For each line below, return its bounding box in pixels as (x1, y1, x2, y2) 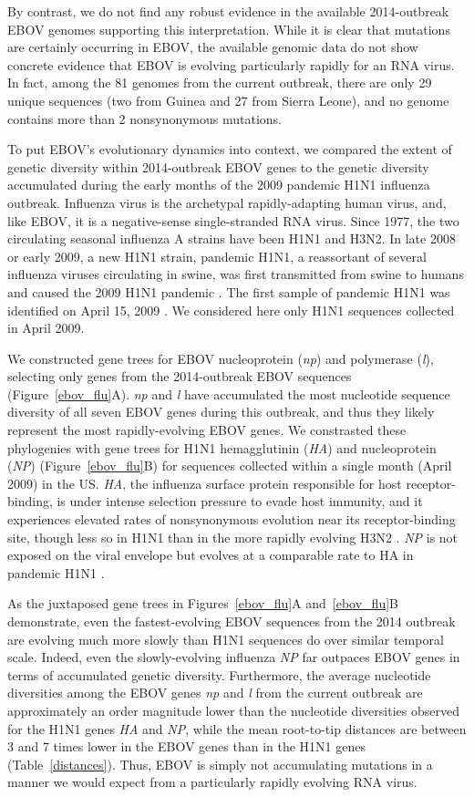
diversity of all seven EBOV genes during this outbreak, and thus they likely (7, 402, 435, 421)
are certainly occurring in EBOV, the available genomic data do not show (7, 37, 418, 57)
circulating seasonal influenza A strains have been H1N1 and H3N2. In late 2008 (7, 229, 456, 248)
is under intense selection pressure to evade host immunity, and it (57, 492, 423, 511)
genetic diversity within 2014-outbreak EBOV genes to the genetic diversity (7, 157, 429, 176)
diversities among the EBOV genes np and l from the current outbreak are (7, 683, 423, 702)
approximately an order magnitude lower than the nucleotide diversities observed (7, 700, 459, 719)
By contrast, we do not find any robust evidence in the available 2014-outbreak (7, 2, 449, 20)
